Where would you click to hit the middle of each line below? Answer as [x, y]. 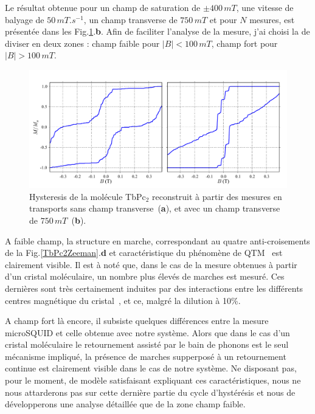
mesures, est [272, 19]
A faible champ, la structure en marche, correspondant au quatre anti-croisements [157, 240]
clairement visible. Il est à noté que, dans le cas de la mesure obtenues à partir [151, 264]
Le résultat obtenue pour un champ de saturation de [103, 7]
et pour [223, 19]
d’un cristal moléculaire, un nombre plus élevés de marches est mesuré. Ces [145, 276]
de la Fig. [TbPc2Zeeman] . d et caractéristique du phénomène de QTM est [144, 253]
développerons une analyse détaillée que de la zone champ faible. [125, 404]
